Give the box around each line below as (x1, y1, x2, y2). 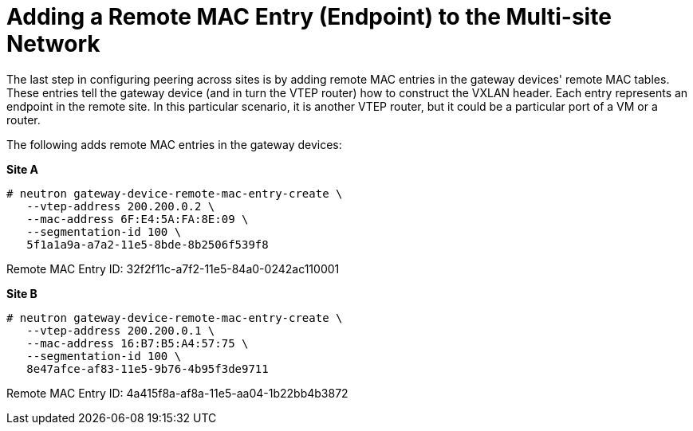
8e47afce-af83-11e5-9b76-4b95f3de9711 (26, 362, 269, 375)
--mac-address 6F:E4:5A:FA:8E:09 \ (26, 212, 249, 225)
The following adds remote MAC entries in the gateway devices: (6, 137, 342, 151)
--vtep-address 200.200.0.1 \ (26, 323, 215, 337)
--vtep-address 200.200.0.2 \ (26, 199, 215, 213)
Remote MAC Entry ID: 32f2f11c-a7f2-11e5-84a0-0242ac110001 (6, 261, 340, 276)
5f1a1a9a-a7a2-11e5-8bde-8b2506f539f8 (26, 237, 269, 251)
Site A (6, 162, 39, 176)
